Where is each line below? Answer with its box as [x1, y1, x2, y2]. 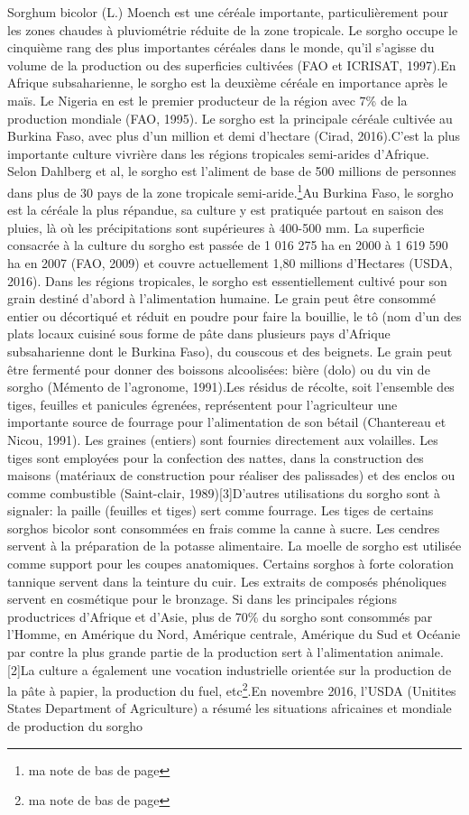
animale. [397, 643, 444, 662]
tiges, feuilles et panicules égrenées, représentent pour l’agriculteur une [7, 394, 398, 413]
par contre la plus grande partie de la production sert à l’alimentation [7, 643, 393, 662]
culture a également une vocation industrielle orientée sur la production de [39, 660, 452, 679]
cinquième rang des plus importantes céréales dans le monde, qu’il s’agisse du [7, 38, 435, 57]
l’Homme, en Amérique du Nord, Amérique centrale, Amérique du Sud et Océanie [7, 625, 461, 644]
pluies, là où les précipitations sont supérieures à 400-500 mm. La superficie [7, 218, 425, 236]
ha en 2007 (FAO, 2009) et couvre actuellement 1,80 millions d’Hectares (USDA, [7, 253, 453, 272]
